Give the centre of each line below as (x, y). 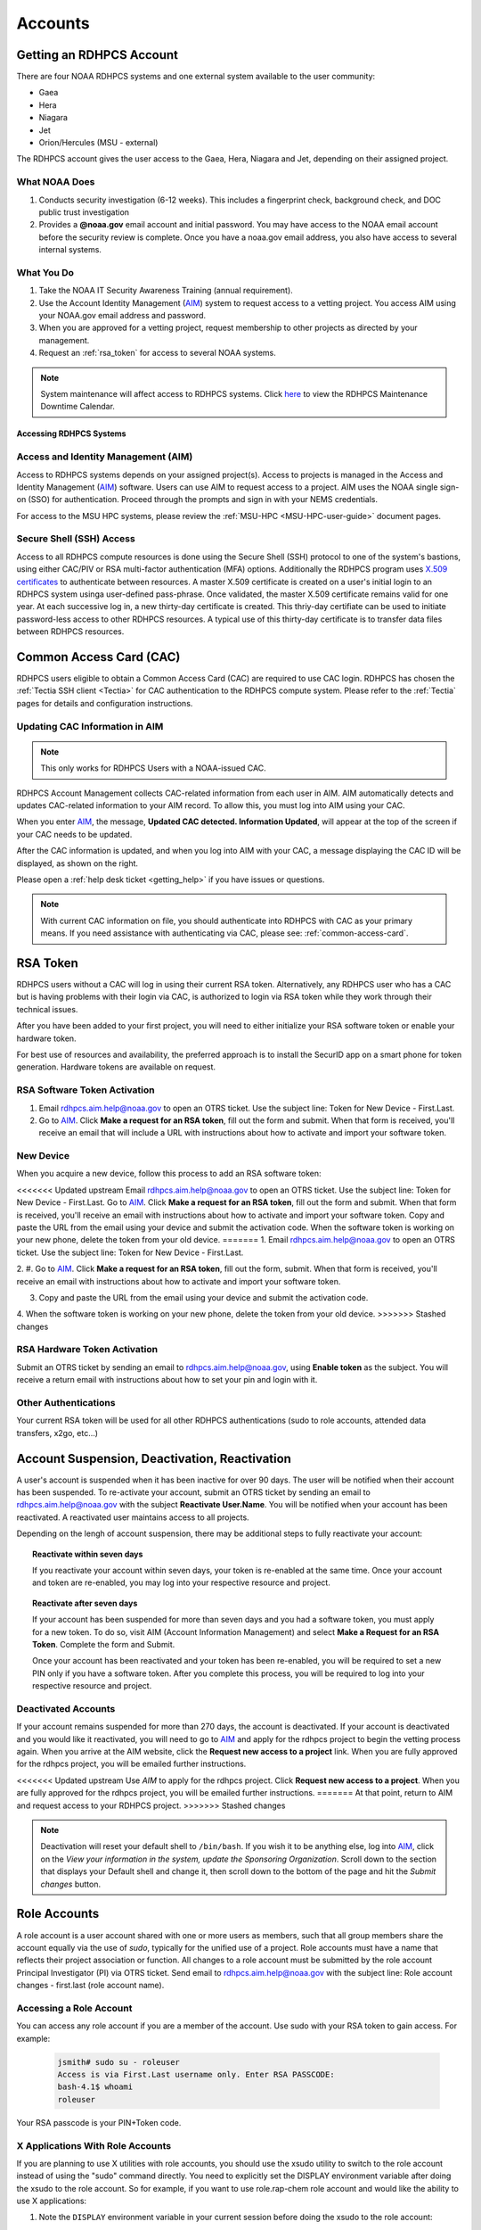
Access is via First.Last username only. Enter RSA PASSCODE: (196, 2074)
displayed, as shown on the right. (77, 863)
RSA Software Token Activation (86, 1090)
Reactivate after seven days (85, 1603)
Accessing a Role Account (74, 2008)
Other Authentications (66, 1403)
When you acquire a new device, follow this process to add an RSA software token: (169, 1174)
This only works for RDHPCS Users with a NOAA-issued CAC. (153, 768)
